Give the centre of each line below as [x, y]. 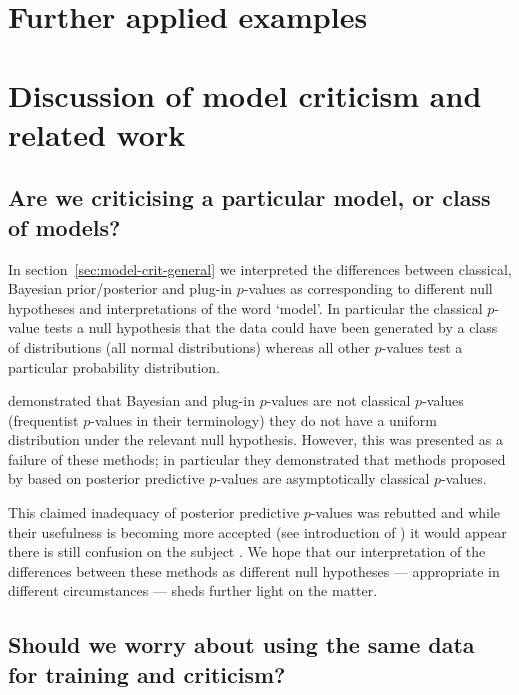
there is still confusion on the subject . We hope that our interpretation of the [247, 551]
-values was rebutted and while [405, 512]
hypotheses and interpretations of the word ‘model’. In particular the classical [245, 307]
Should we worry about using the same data [241, 644]
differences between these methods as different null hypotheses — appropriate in [254, 570]
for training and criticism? [147, 673]
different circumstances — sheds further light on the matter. [193, 590]
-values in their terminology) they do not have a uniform [263, 419]
